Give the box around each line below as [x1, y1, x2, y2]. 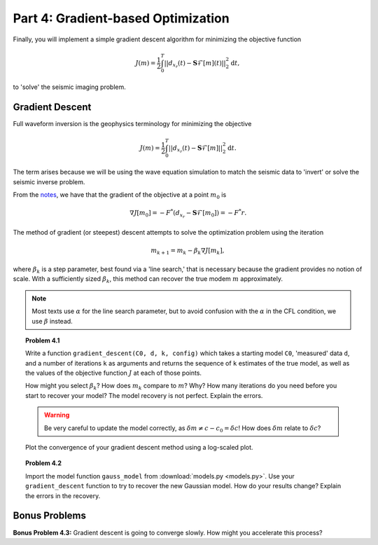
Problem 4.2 [25, 459, 62, 467]
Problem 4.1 [25, 336, 60, 345]
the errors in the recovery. [25, 491, 101, 500]
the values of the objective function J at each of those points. [25, 368, 202, 378]
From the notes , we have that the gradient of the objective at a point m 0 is [13, 191, 227, 200]
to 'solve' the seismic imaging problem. [13, 83, 126, 91]
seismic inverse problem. [13, 177, 85, 186]
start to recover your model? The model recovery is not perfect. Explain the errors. [25, 391, 263, 399]
